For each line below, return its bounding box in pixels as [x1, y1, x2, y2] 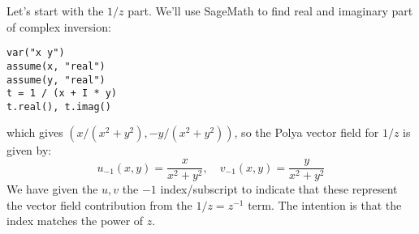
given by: [6, 142, 52, 159]
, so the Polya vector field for [234, 124, 379, 141]
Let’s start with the [6, 2, 104, 19]
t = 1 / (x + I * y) [6, 87, 118, 100]
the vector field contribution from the [6, 196, 192, 213]
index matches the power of [6, 212, 144, 229]
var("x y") [6, 47, 65, 59]
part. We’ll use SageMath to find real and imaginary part [127, 2, 413, 19]
